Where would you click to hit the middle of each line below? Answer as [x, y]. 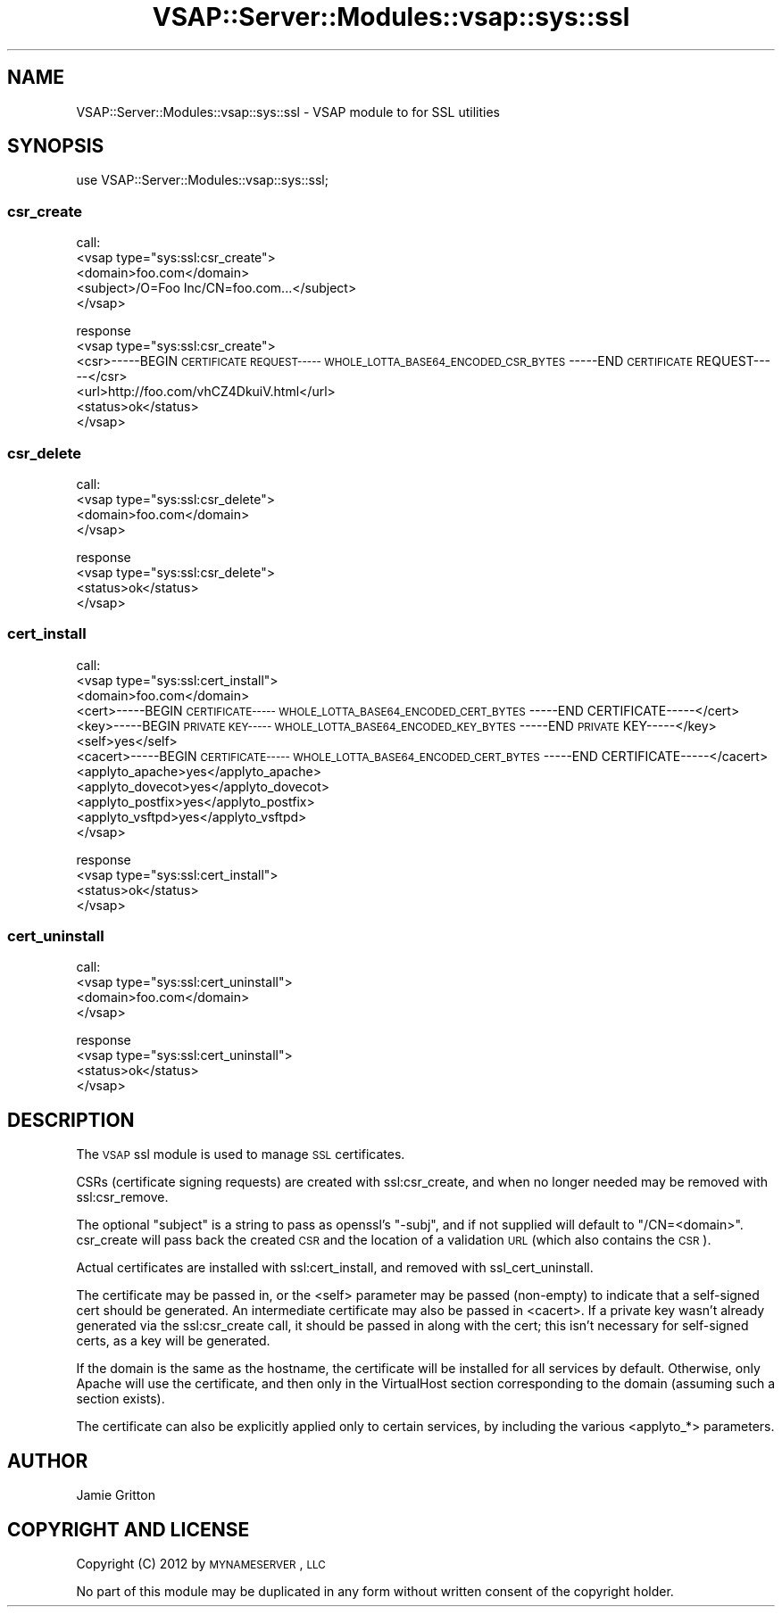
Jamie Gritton [116, 1495]
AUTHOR [48, 1461]
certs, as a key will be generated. [173, 1341]
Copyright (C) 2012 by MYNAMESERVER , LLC [201, 1563]
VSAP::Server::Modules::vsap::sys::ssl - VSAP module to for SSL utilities [288, 112]
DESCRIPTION [71, 1120]
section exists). [121, 1399]
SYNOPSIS [56, 146]
